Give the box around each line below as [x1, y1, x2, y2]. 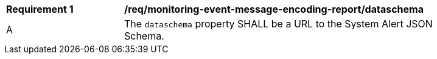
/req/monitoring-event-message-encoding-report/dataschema [124, 3, 424, 15]
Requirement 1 [6, 3, 74, 15]
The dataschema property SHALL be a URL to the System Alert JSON [124, 18, 433, 30]
